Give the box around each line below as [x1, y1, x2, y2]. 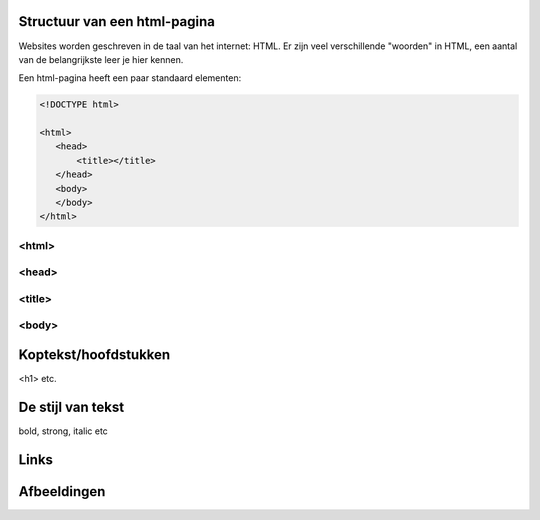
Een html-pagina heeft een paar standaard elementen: [18, 72, 242, 84]
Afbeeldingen [18, 483, 106, 500]
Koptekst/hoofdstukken [18, 346, 171, 364]
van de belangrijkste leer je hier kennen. [18, 53, 184, 65]
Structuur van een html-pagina [18, 13, 215, 30]
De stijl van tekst [18, 398, 125, 415]
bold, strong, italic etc [18, 425, 109, 437]
